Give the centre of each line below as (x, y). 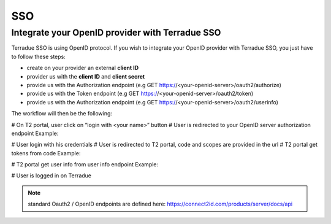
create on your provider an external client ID (83, 68)
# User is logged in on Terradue (51, 176)
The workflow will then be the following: (62, 114)
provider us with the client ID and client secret (86, 76)
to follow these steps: (38, 56)
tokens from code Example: (46, 153)
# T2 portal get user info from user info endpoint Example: (85, 164)
